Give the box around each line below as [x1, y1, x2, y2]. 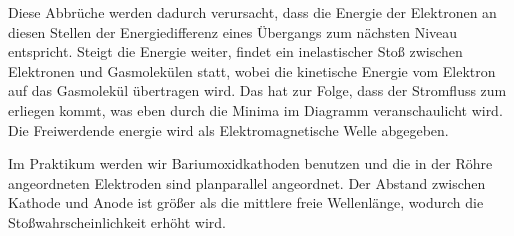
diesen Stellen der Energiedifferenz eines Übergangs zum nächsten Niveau [8, 21, 458, 42]
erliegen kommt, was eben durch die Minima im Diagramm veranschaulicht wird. [8, 99, 503, 120]
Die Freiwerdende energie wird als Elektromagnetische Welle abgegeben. [8, 119, 449, 140]
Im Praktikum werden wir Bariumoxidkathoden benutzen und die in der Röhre [8, 153, 493, 174]
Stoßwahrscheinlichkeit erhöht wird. [8, 211, 226, 232]
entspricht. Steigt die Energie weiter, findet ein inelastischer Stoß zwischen [8, 41, 463, 62]
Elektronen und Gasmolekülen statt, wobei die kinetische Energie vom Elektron [8, 60, 496, 81]
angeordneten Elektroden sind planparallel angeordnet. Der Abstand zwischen [8, 172, 486, 193]
